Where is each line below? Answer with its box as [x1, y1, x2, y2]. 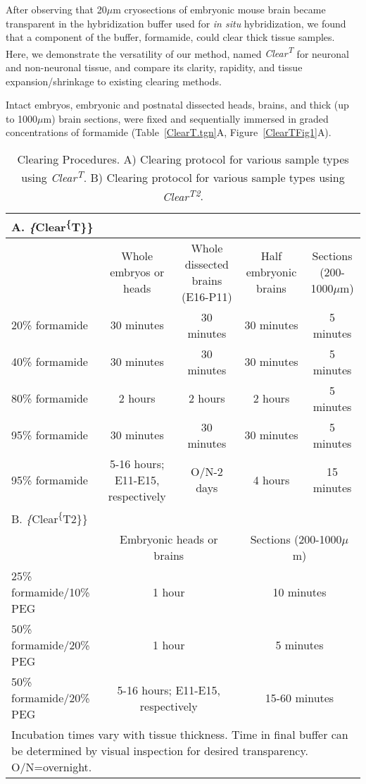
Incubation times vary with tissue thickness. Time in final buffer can [11, 726, 348, 743]
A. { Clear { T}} [11, 216, 94, 235]
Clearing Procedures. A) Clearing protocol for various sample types [17, 151, 349, 167]
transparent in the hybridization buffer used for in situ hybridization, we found [6, 16, 346, 30]
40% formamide [11, 353, 88, 370]
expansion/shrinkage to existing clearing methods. [6, 73, 222, 88]
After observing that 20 [6, 2, 107, 16]
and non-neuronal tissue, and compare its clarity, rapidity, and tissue [6, 60, 303, 75]
